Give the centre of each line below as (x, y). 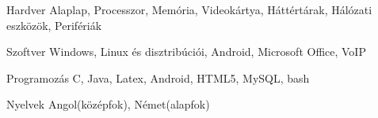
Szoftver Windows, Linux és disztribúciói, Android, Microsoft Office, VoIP (186, 52)
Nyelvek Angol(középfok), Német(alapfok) (108, 104)
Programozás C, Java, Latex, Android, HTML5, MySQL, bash (158, 77)
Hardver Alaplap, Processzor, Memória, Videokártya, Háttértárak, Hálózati (189, 9)
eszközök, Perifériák (54, 25)
